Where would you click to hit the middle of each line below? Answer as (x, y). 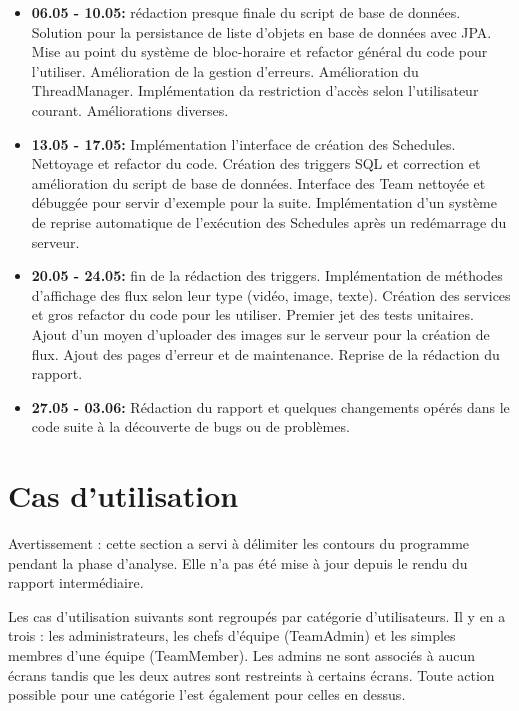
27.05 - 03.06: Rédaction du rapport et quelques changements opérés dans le (270, 406)
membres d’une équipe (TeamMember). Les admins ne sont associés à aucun (242, 654)
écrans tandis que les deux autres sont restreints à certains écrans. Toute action (251, 674)
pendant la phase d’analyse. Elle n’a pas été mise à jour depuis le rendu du (238, 562)
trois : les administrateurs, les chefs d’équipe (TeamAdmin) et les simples (232, 635)
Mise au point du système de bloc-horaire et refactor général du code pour (259, 51)
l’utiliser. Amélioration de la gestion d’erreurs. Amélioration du (225, 70)
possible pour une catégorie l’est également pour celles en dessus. (207, 694)
